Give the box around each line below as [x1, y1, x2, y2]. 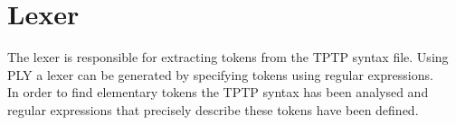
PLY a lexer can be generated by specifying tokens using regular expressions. [7, 65, 433, 84]
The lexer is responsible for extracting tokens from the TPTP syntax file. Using [7, 48, 449, 67]
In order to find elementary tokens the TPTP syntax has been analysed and [7, 83, 429, 102]
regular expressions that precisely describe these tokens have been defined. [7, 100, 419, 119]
